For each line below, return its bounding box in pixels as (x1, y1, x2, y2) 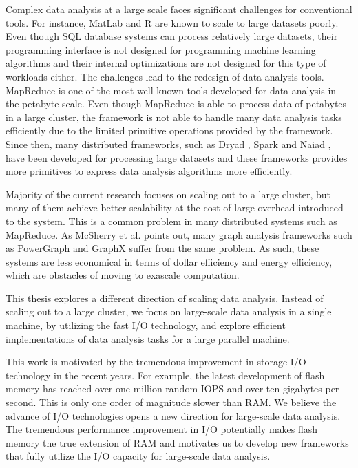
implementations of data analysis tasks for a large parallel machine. (6, 331, 290, 345)
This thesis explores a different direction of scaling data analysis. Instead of (6, 290, 324, 305)
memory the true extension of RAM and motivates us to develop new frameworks (6, 435, 349, 449)
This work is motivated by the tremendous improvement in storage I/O (6, 354, 306, 369)
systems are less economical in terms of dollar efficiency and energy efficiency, (6, 254, 333, 268)
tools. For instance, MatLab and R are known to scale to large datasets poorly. (6, 15, 339, 30)
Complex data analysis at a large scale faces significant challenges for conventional (6, 2, 352, 16)
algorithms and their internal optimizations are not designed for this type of (6, 56, 326, 70)
